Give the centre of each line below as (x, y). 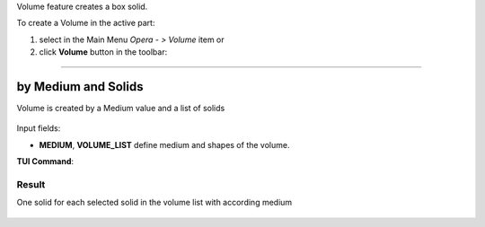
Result (31, 185)
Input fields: (39, 128)
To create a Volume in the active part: (86, 23)
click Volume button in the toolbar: (103, 52)
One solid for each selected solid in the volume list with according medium (154, 203)
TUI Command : (45, 162)
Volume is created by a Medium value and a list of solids (121, 109)
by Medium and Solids (80, 87)
